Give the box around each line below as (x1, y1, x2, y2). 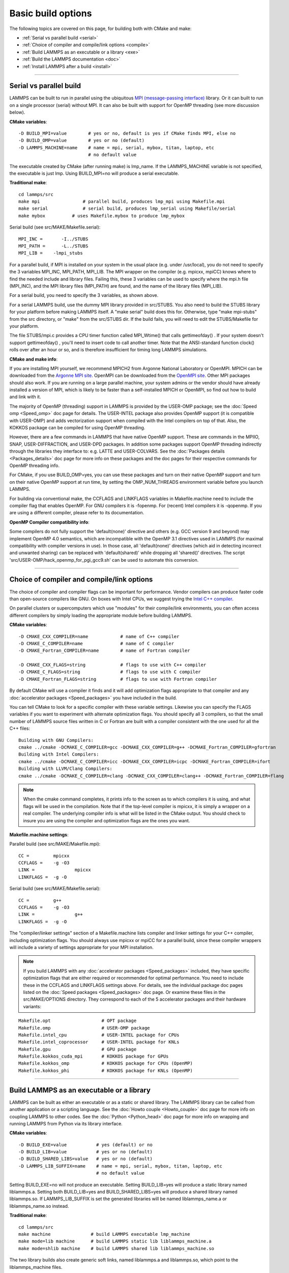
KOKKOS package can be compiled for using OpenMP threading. (9, 425, 146, 431)
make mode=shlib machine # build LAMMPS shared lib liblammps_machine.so (18, 1246, 215, 1251)
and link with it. (9, 394, 41, 400)
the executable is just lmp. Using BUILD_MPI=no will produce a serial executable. (9, 170, 179, 176)
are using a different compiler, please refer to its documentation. (9, 510, 144, 516)
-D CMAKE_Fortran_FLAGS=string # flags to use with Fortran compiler (18, 676, 217, 682)
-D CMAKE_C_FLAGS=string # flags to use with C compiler (18, 669, 201, 675)
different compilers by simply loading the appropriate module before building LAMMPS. (9, 612, 193, 618)
